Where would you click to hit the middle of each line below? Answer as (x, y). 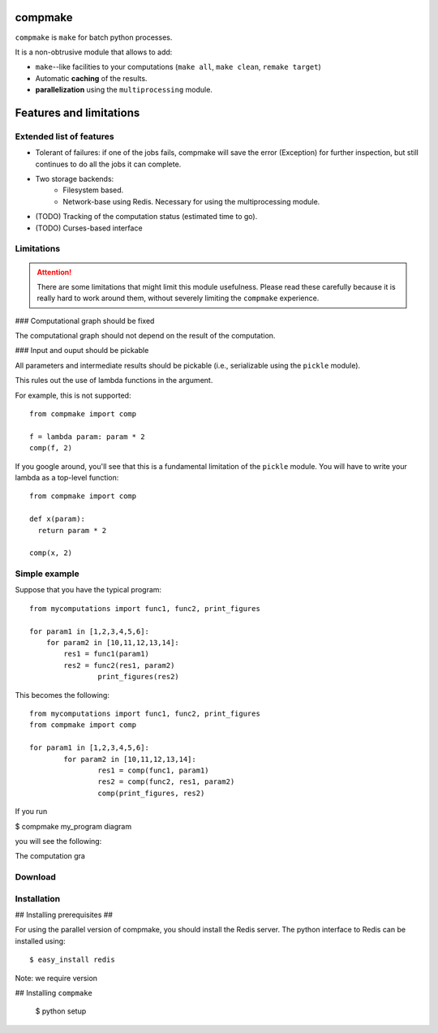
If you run (31, 811)
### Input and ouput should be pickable (82, 351)
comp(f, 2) (51, 448)
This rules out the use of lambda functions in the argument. (114, 381)
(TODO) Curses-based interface (89, 228)
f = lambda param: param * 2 (87, 437)
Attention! (54, 272)
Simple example (47, 574)
